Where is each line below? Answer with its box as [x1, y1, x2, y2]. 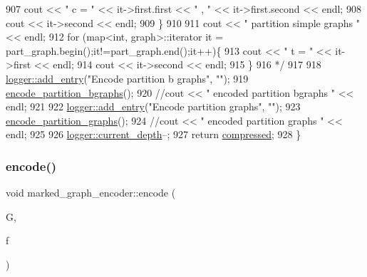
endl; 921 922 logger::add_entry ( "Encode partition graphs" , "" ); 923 [6, 99, 301, 114]
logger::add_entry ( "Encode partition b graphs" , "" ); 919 [6, 70, 249, 85]
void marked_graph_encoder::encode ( [6, 185, 176, 200]
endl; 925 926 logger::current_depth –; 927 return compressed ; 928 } [6, 127, 301, 142]
